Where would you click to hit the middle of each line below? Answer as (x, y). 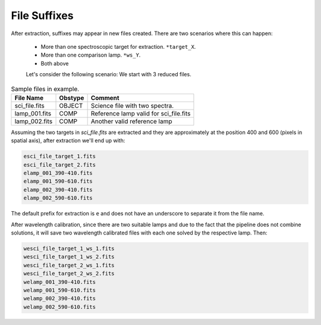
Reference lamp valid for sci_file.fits (141, 113)
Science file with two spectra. (132, 105)
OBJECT (71, 105)
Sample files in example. (45, 89)
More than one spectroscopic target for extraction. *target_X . (118, 46)
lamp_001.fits (33, 113)
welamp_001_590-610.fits (60, 290)
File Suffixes (42, 15)
